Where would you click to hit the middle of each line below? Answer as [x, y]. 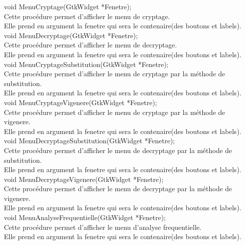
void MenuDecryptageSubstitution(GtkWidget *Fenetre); [89, 141]
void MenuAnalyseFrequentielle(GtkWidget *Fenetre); [85, 217]
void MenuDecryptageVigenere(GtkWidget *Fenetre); [84, 179]
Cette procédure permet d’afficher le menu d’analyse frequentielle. [103, 227]
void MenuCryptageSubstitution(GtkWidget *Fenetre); [86, 64]
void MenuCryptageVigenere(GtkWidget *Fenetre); [81, 102]
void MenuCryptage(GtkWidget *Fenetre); [68, 6]
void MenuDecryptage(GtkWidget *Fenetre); [71, 35]
